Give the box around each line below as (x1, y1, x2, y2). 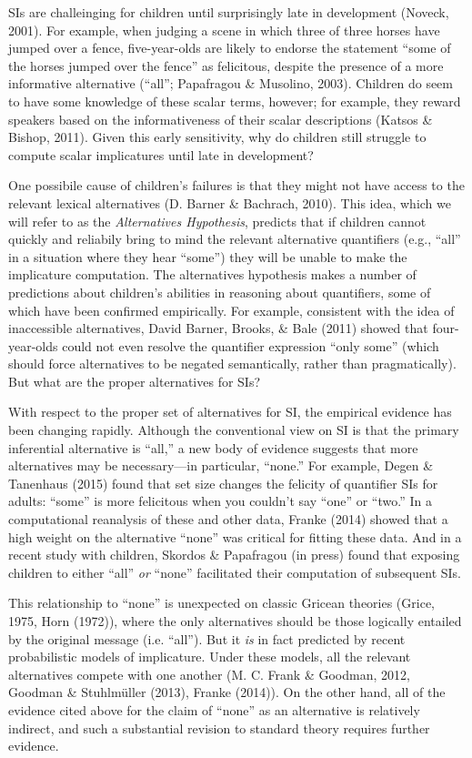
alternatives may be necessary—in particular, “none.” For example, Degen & (8, 456, 434, 475)
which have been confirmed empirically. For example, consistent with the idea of (8, 300, 455, 319)
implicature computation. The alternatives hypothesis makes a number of (8, 265, 417, 284)
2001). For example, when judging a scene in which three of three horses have (8, 20, 440, 39)
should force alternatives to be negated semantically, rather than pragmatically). (8, 354, 457, 373)
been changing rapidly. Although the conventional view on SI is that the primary (8, 420, 459, 440)
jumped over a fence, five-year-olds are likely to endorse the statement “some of (8, 38, 451, 57)
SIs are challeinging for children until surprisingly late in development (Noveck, (8, 3, 449, 21)
